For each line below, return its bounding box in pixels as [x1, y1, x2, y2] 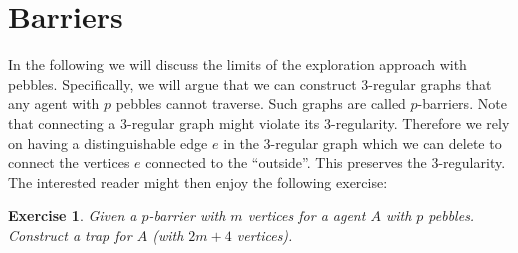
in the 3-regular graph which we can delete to [223, 132, 502, 153]
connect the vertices [8, 152, 130, 173]
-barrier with [148, 205, 226, 226]
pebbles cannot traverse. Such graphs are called [115, 93, 406, 114]
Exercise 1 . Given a [8, 205, 137, 226]
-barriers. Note [417, 93, 507, 114]
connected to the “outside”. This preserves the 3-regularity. [145, 152, 506, 173]
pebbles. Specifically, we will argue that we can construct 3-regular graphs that [8, 73, 492, 94]
